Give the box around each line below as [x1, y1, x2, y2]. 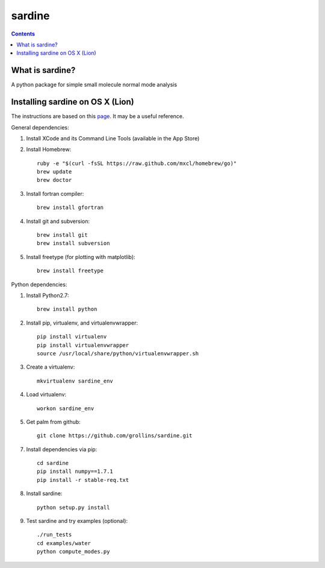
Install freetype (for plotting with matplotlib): [26, 253, 135, 260]
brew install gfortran [37, 204, 104, 211]
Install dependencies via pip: [26, 446, 97, 453]
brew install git [37, 232, 88, 239]
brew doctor [37, 176, 72, 184]
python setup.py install [37, 504, 110, 511]
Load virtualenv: [26, 391, 66, 398]
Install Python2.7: [26, 292, 69, 299]
